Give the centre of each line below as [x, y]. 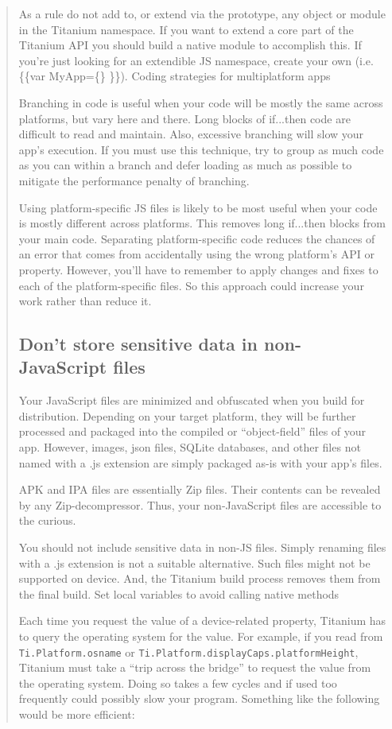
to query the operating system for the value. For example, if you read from [201, 636]
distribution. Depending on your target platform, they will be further [187, 415]
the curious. [47, 520]
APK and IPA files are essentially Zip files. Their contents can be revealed [200, 489]
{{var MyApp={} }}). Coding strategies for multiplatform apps [175, 76]
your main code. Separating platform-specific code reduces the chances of [197, 238]
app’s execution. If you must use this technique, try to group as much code [201, 149]
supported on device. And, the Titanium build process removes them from [200, 578]
